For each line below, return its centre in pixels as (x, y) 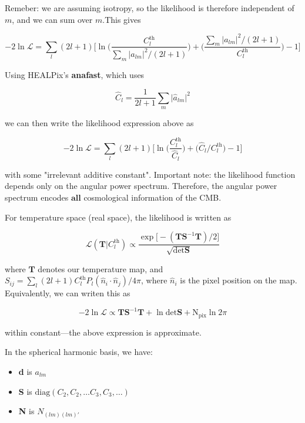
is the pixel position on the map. (239, 280)
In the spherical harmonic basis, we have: (79, 352)
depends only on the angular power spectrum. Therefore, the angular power (141, 186)
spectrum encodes (37, 197)
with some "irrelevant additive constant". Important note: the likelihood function (150, 174)
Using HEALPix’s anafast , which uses (75, 74)
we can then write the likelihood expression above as (99, 123)
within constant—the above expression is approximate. (103, 332)
